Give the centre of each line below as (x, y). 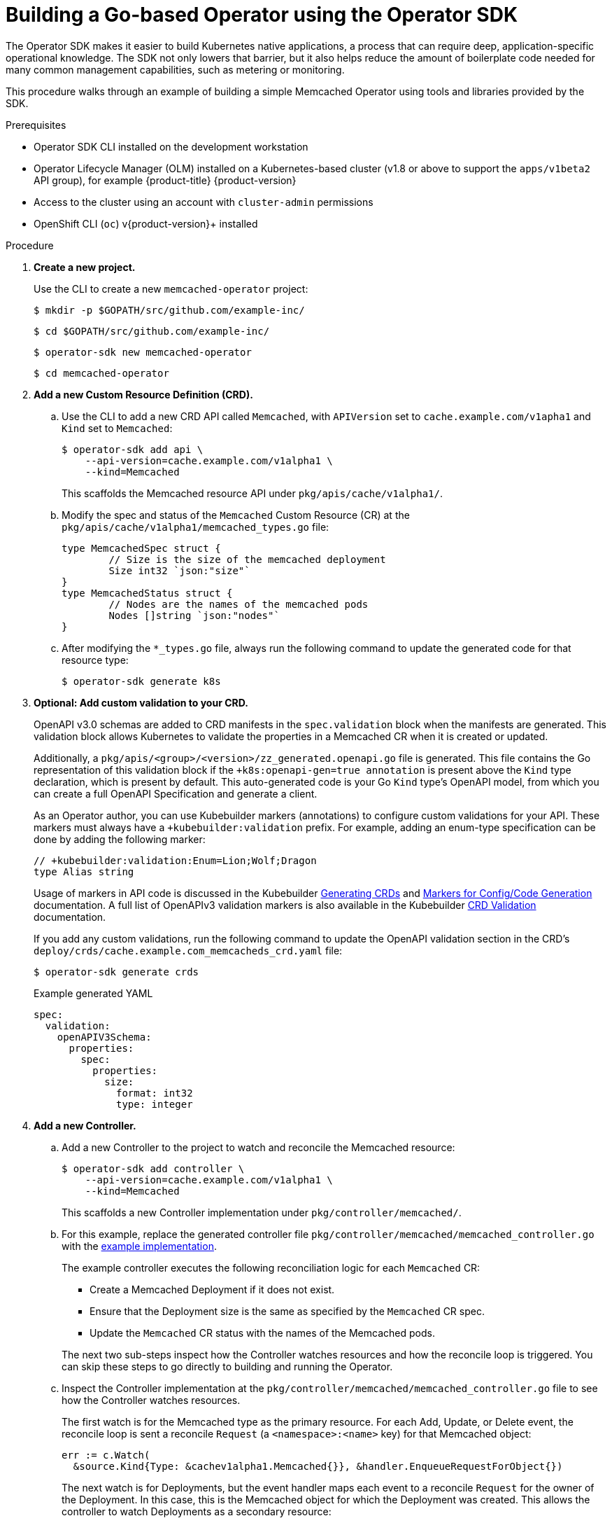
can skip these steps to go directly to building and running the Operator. (227, 1366)
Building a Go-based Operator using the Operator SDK (262, 15)
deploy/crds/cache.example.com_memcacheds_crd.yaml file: (188, 950)
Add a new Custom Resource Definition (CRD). (143, 394)
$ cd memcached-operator (101, 373)
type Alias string (84, 871)
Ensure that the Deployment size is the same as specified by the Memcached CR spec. (287, 1311)
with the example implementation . (139, 1246)
